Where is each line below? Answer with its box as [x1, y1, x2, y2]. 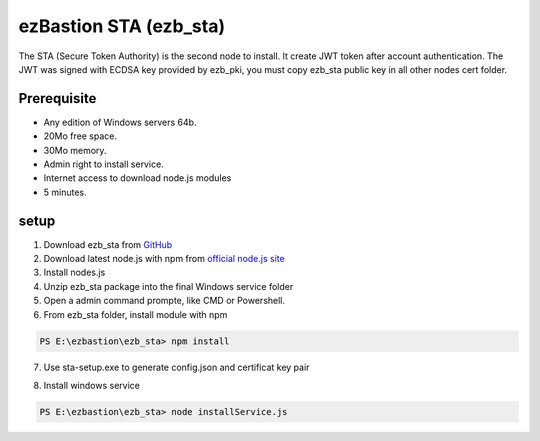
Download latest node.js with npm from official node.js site [43, 253, 285, 265]
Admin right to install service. [43, 158, 164, 170]
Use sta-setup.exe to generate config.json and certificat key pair [43, 361, 310, 373]
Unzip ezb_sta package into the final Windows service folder [43, 280, 294, 292]
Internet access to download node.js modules [43, 172, 232, 184]
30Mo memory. [43, 144, 107, 156]
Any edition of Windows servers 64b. [43, 116, 197, 128]
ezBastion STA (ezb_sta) [18, 15, 225, 37]
